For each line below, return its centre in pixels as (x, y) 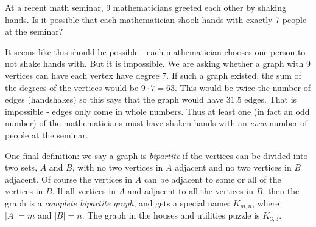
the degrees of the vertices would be (72, 87)
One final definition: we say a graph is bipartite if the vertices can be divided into (156, 155)
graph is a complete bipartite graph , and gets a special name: (118, 202)
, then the (281, 191)
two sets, (21, 167)
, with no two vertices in (118, 167)
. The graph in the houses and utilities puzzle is (171, 215)
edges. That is (271, 99)
